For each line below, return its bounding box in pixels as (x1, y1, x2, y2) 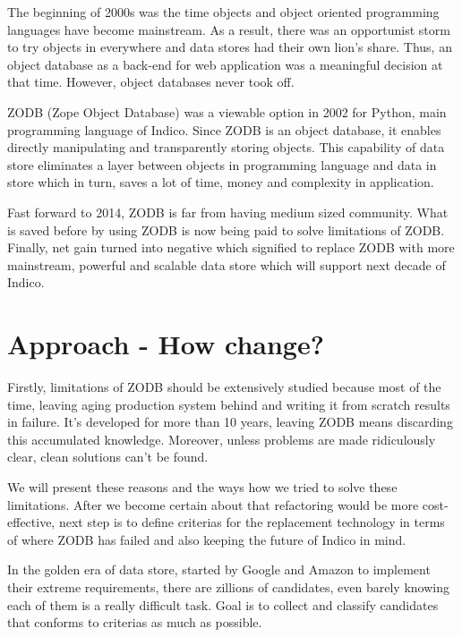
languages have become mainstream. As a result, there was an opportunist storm (7, 20, 450, 38)
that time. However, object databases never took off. (7, 72, 295, 91)
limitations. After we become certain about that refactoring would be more (7, 495, 419, 514)
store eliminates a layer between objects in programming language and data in (7, 155, 437, 174)
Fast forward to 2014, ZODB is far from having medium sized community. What (7, 202, 449, 221)
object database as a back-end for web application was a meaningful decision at (7, 55, 443, 73)
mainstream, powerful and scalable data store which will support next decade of (7, 255, 446, 274)
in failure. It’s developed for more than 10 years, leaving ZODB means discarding (7, 412, 453, 431)
